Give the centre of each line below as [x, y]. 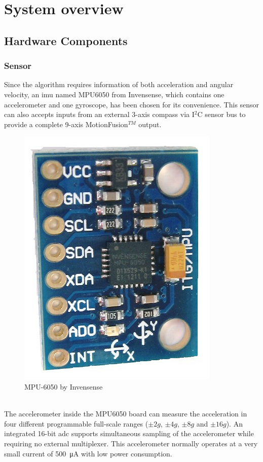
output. [150, 124]
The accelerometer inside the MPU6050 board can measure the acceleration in [126, 414]
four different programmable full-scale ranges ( [76, 423]
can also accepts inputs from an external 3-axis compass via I [99, 114]
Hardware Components [66, 40]
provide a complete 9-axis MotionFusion [66, 124]
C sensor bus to [221, 114]
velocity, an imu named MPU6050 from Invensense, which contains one [114, 94]
